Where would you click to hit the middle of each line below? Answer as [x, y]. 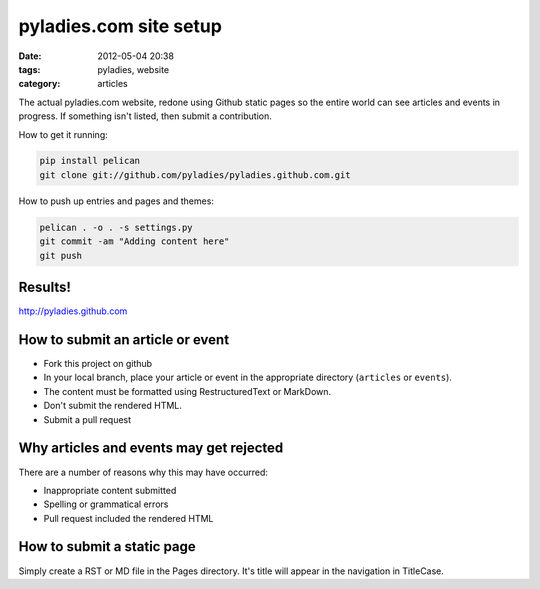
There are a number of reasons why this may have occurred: [143, 472]
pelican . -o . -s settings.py [116, 227]
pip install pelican [89, 161]
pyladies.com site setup [120, 26]
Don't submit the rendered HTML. [112, 406]
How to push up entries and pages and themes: [116, 201]
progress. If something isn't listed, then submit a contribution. [145, 116]
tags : [29, 69]
